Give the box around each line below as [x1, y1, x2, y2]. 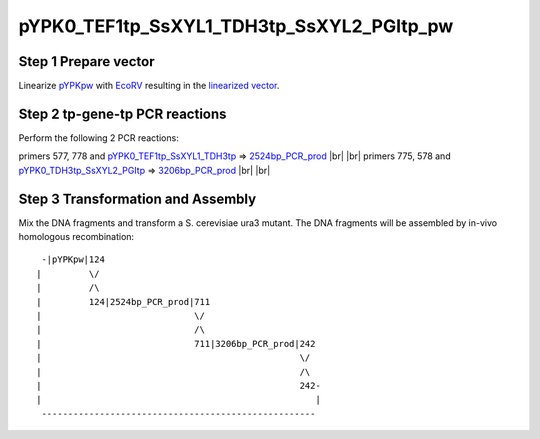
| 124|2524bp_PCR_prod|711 [36, 296, 211, 307]
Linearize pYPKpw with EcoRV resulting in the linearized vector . [18, 80, 280, 92]
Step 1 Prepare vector [18, 53, 155, 70]
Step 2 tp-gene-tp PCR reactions [18, 105, 227, 122]
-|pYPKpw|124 [41, 254, 105, 265]
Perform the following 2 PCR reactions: [18, 131, 179, 144]
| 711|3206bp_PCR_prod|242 [36, 338, 316, 349]
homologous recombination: [18, 231, 135, 243]
